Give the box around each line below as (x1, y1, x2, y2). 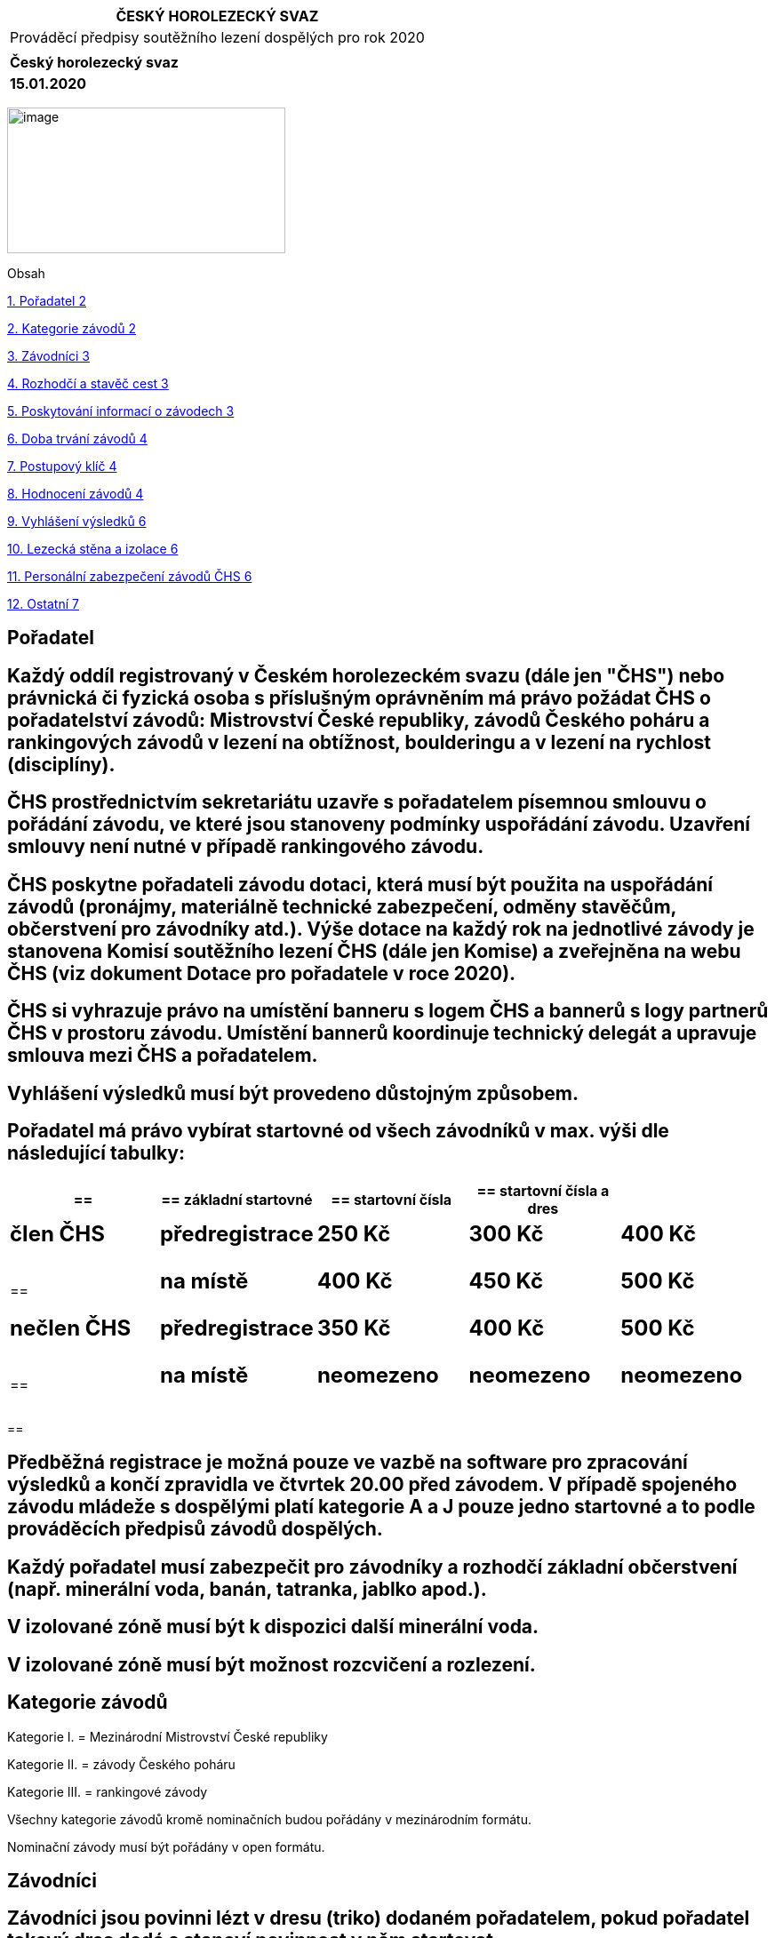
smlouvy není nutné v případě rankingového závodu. (7, 835, 484, 858)
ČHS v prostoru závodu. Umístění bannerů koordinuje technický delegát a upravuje (7, 1022, 757, 1045)
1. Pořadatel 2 (7, 293, 86, 308)
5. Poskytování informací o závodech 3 (7, 403, 235, 419)
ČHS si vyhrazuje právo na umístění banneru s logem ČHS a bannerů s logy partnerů (7, 1000, 769, 1023)
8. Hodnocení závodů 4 (7, 486, 144, 501)
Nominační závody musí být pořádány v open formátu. (7, 1838, 325, 1854)
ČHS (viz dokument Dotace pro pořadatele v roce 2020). (7, 961, 516, 985)
